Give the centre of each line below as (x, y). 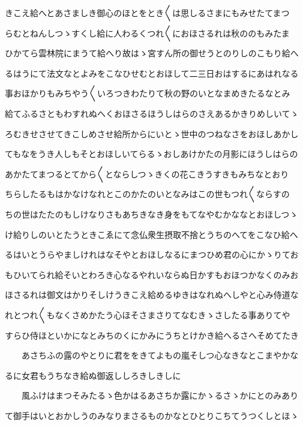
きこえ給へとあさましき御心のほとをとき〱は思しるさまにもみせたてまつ (147, 13)
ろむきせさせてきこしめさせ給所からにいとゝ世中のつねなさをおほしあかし (152, 133)
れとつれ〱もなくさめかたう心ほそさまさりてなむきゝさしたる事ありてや (148, 314)
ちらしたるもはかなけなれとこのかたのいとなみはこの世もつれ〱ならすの (147, 194)
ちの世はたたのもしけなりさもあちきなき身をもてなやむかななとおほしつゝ (151, 214)
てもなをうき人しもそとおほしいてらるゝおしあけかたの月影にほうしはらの (151, 154)
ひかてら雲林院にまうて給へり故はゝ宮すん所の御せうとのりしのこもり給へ (152, 53)
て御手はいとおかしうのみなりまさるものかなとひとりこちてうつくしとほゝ (152, 415)
